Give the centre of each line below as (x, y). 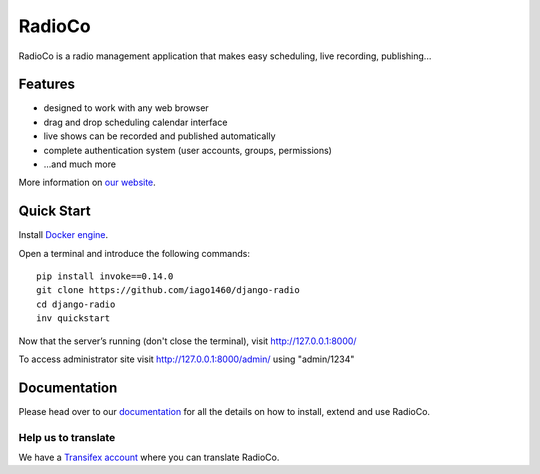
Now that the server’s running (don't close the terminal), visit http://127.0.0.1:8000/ (187, 341)
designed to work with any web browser (126, 108)
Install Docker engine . (63, 235)
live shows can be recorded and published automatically (159, 136)
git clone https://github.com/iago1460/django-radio (168, 290)
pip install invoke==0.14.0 (105, 276)
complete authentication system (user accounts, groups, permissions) (187, 150)
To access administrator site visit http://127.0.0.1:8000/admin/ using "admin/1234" (186, 359)
